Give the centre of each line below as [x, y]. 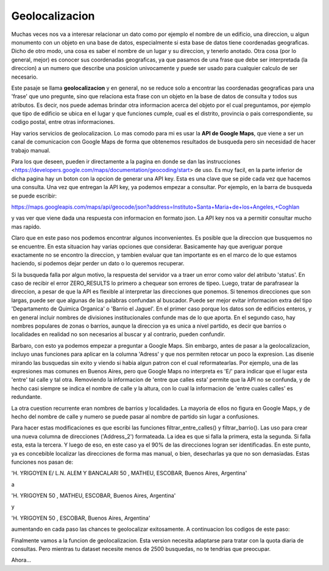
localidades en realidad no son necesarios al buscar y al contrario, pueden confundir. [118, 334]
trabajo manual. [31, 150]
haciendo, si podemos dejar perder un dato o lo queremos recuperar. [98, 264]
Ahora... [21, 560]
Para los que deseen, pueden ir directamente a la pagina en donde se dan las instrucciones [126, 162]
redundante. [27, 397]
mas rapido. [26, 226]
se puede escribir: [34, 196]
